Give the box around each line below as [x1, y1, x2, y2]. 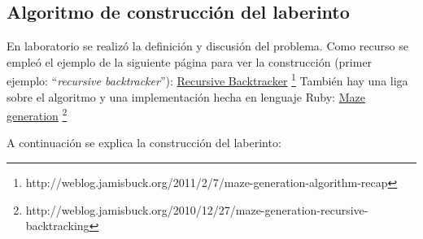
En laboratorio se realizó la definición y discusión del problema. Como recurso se [7, 37, 408, 54]
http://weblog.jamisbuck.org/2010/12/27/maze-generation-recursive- [25, 201, 368, 218]
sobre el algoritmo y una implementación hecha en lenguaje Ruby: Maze [7, 88, 365, 105]
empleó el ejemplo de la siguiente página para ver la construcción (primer [7, 53, 373, 70]
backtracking [25, 217, 89, 234]
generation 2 [7, 105, 68, 124]
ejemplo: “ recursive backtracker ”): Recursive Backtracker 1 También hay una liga [7, 70, 408, 89]
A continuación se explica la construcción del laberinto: [7, 134, 281, 151]
